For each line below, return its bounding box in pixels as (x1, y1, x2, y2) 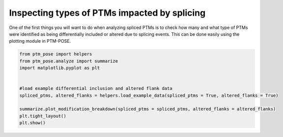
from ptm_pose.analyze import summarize (19, 58, 118, 64)
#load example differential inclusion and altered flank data (19, 86, 172, 91)
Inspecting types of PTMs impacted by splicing (9, 7, 206, 18)
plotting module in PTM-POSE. (9, 38, 71, 44)
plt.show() (19, 120, 46, 126)
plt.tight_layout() (19, 113, 66, 119)
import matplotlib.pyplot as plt (19, 65, 100, 71)
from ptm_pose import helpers (19, 52, 92, 57)
